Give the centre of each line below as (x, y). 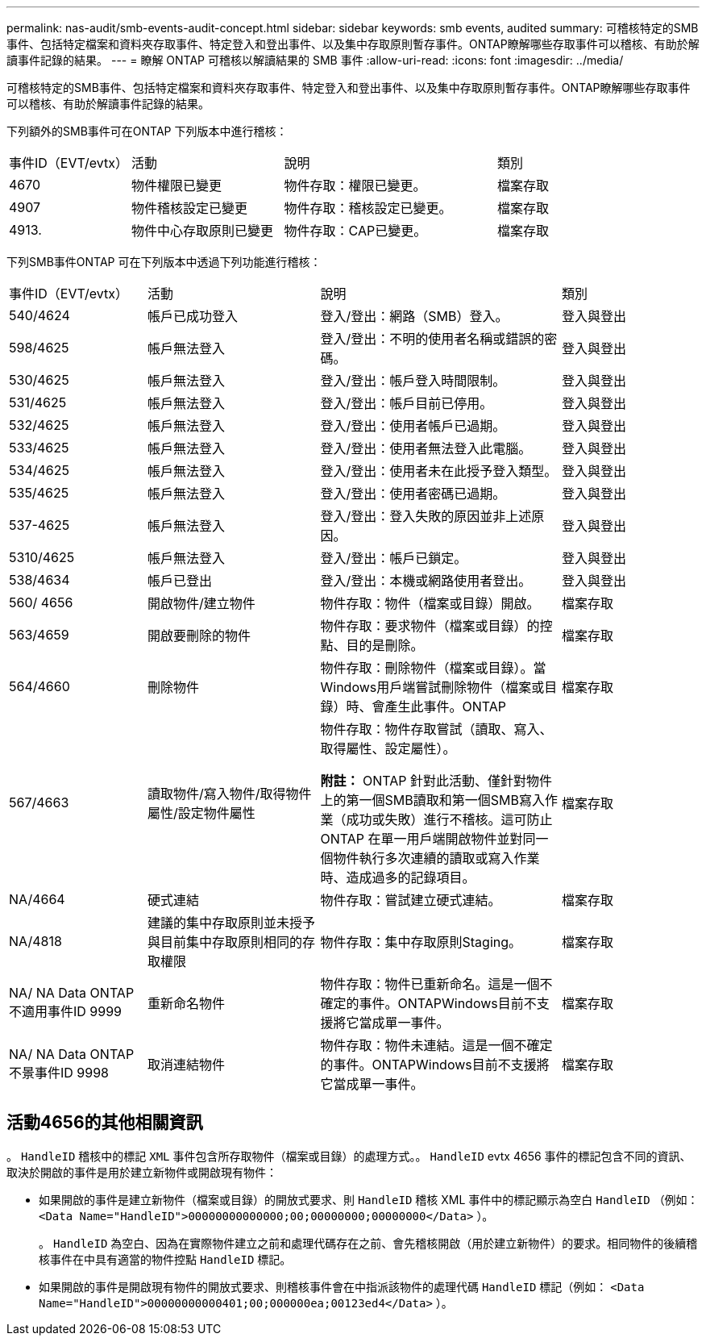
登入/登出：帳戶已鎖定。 (394, 558)
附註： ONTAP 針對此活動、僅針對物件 (436, 781)
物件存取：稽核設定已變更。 (368, 208)
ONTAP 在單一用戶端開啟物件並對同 (428, 839)
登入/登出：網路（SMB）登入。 (414, 316)
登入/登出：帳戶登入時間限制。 (413, 381)
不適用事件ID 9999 (66, 1011)
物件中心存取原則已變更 (203, 231)
